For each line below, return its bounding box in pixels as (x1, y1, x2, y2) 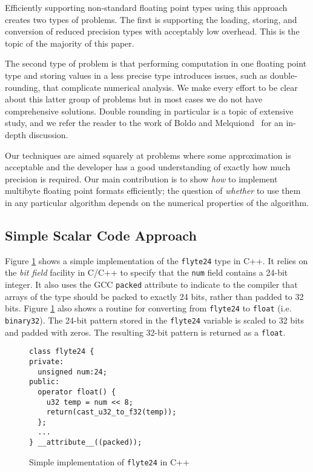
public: (29, 377, 60, 387)
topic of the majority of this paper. (5, 36, 134, 49)
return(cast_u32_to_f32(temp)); (46, 408, 177, 417)
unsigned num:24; (38, 367, 107, 376)
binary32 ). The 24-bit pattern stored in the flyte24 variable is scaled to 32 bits (5, 313, 304, 326)
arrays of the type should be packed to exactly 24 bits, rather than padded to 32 (5, 290, 304, 302)
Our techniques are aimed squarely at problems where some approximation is (5, 148, 291, 161)
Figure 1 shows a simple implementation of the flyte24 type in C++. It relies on (5, 254, 308, 267)
